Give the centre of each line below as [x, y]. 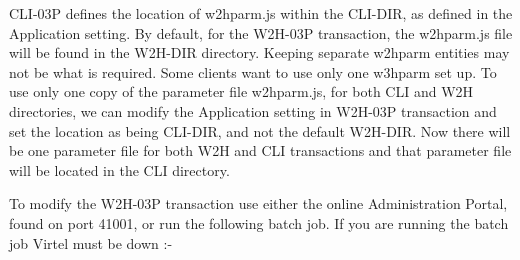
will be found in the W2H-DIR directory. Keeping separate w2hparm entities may [259, 52]
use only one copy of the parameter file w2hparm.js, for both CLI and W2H [241, 91]
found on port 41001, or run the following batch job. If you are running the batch [259, 222]
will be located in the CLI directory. [119, 169]
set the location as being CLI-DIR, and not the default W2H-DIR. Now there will [260, 130]
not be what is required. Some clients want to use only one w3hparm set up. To [253, 71]
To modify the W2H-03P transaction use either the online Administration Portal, [258, 203]
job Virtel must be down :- [91, 242]
